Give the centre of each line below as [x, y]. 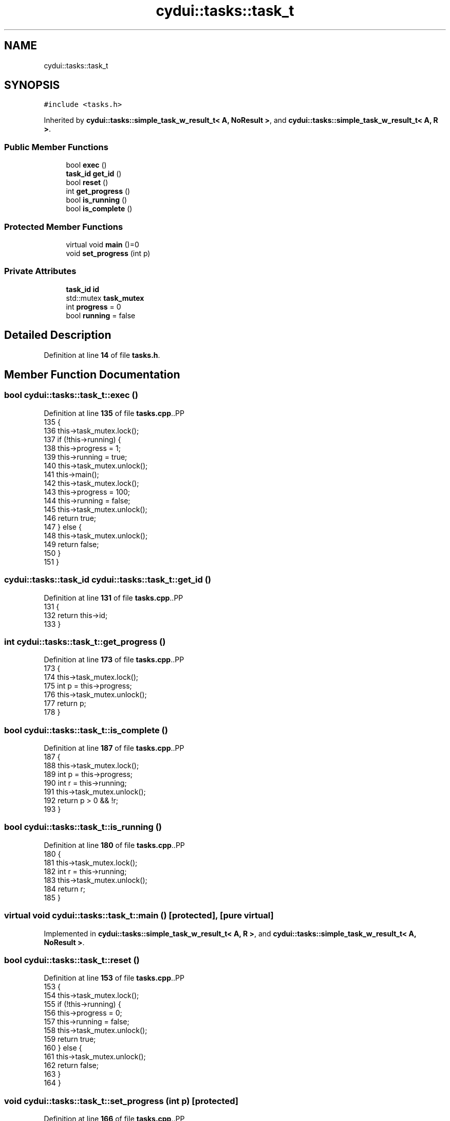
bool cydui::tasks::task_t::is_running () [83, 827]
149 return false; [71, 544]
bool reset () [87, 183]
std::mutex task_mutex [105, 298]
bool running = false [101, 315]
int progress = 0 [93, 306]
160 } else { [63, 1048]
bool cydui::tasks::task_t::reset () [72, 960]
